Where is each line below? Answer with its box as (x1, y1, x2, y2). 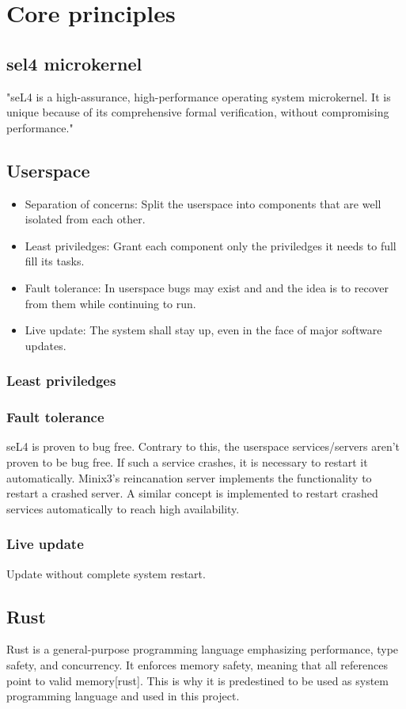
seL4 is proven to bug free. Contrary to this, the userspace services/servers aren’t (6, 438, 400, 455)
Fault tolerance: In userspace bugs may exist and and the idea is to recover (25, 279, 389, 295)
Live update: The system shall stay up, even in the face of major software (25, 322, 382, 338)
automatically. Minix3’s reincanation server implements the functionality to (6, 469, 372, 486)
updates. (25, 337, 66, 353)
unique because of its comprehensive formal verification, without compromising (6, 104, 389, 120)
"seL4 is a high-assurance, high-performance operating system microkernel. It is (6, 88, 391, 105)
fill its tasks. (25, 253, 85, 269)
